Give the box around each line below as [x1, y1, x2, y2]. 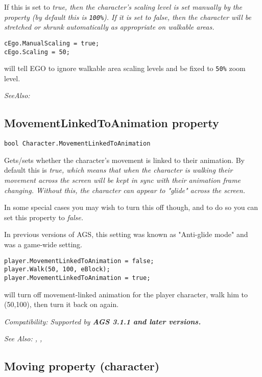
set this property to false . [4, 211, 84, 222]
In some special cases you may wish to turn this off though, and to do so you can [4, 202, 258, 213]
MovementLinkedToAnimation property [4, 115, 219, 131]
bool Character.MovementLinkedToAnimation [4, 140, 151, 148]
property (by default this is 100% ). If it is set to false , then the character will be [4, 11, 251, 22]
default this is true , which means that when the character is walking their [4, 164, 233, 175]
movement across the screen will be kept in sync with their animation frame [4, 175, 241, 185]
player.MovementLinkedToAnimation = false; [4, 257, 154, 265]
